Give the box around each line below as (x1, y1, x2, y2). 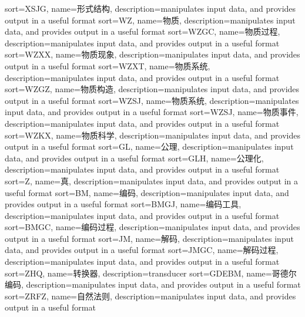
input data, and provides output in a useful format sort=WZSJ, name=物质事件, (5, 106, 299, 118)
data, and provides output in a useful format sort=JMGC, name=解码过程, (5, 244, 279, 256)
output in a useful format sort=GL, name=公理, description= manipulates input (5, 140, 294, 153)
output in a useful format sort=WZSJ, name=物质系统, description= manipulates (5, 94, 299, 106)
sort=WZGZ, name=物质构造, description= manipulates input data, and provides (5, 83, 300, 95)
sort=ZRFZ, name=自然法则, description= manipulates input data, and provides (5, 289, 296, 302)
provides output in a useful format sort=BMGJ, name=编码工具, (5, 198, 242, 210)
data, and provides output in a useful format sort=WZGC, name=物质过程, (5, 25, 280, 38)
